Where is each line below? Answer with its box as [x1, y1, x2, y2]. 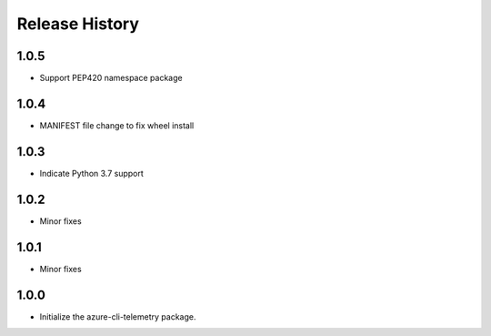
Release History [16, 14, 140, 34]
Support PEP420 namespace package [39, 73, 183, 84]
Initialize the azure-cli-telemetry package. [39, 311, 196, 322]
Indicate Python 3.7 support [39, 168, 145, 178]
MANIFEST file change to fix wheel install [39, 119, 195, 131]
